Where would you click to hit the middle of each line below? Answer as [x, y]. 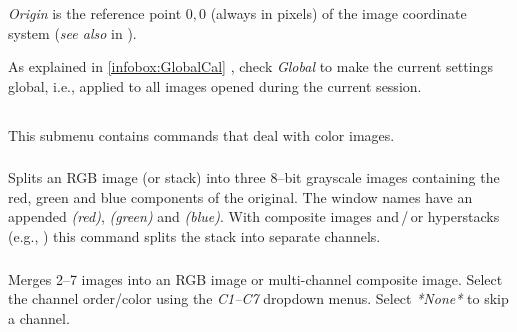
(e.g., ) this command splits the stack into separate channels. [194, 236]
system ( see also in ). [72, 32]
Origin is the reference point [95, 13]
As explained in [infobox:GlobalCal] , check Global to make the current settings [250, 66]
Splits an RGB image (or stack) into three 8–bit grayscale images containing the [254, 177]
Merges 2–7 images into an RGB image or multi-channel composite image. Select [255, 278]
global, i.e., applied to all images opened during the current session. [215, 85]
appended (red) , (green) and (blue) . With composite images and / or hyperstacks [254, 216]
